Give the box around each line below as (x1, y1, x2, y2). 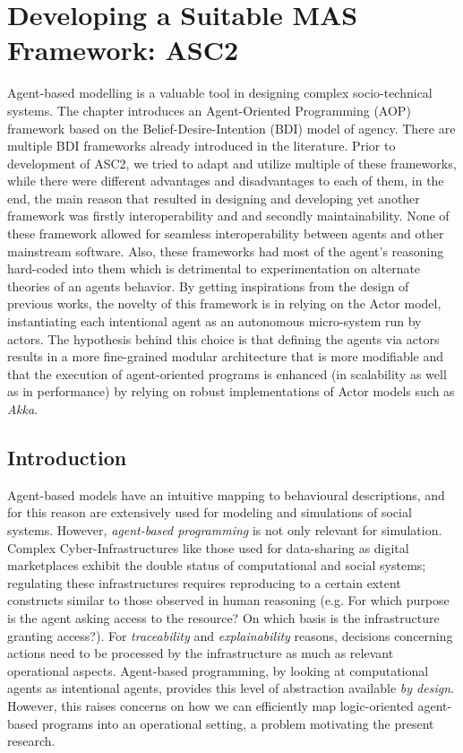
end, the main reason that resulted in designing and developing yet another (7, 188, 420, 207)
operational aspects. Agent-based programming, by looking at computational (7, 661, 429, 679)
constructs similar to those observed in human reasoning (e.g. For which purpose (7, 591, 450, 610)
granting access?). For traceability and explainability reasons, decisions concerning (7, 626, 453, 645)
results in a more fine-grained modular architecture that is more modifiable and (7, 347, 444, 366)
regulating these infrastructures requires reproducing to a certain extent (7, 573, 401, 592)
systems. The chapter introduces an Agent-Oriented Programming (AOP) (7, 100, 411, 119)
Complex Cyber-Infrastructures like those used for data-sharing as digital (7, 538, 409, 557)
